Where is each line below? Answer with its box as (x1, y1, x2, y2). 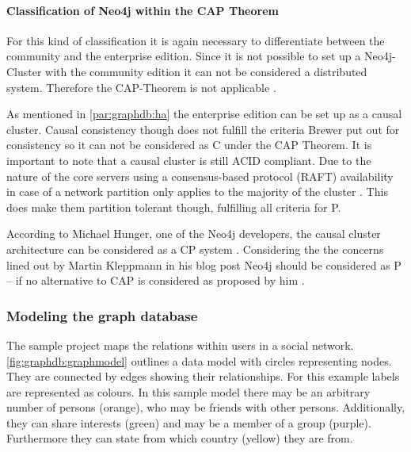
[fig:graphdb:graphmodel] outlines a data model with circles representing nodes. (6, 352, 392, 369)
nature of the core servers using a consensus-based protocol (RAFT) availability (6, 167, 394, 184)
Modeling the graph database (6, 305, 198, 325)
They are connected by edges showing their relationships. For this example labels (6, 368, 400, 385)
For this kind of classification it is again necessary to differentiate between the (6, 32, 385, 48)
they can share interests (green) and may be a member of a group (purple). (6, 414, 371, 431)
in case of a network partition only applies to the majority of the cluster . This (6, 183, 388, 200)
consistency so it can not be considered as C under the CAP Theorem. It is (6, 136, 372, 153)
